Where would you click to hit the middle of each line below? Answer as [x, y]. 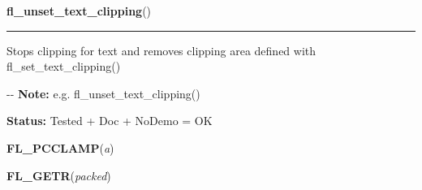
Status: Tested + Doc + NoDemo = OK [110, 121]
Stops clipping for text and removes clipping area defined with [161, 50]
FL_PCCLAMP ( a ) [60, 147]
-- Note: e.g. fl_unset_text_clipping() [103, 93]
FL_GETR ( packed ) [59, 175]
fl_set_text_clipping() [64, 66]
